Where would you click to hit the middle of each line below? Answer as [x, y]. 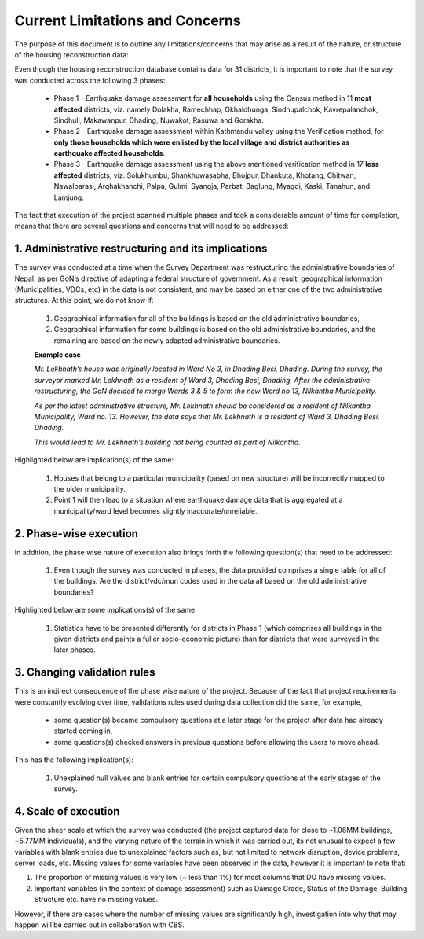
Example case [58, 355]
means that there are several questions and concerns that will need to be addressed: [152, 226]
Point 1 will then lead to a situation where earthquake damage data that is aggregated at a [198, 500]
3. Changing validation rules [85, 672]
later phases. [75, 650]
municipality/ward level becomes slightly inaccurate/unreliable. [156, 510]
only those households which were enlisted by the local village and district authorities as [202, 142]
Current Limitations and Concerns [128, 20]
